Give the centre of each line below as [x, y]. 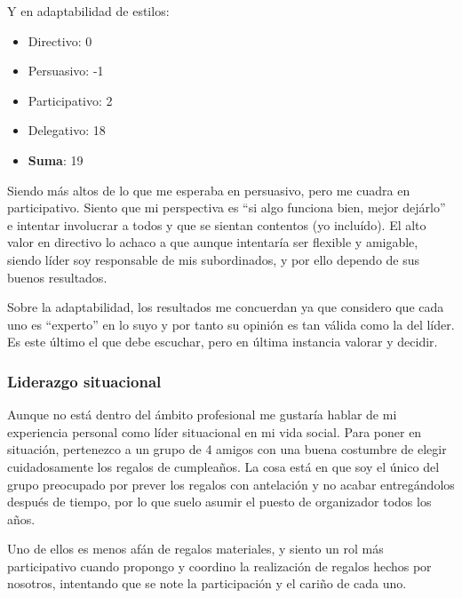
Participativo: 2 [70, 100]
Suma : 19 [56, 159]
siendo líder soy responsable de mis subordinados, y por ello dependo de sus [214, 259]
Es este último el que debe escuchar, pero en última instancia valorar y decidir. [223, 342]
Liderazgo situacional [84, 381]
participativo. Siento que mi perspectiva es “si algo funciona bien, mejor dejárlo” [227, 207]
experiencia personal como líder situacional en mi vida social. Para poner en [215, 431]
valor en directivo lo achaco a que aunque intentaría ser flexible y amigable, [213, 242]
